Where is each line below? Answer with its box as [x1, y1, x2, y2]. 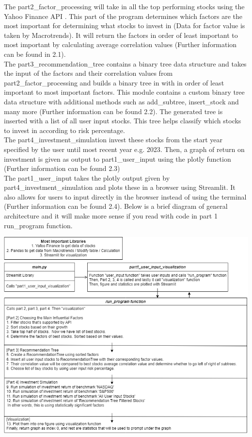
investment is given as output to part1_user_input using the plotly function [4, 153, 231, 164]
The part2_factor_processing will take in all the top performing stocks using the [4, 1, 245, 11]
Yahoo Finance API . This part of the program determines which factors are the [4, 11, 243, 21]
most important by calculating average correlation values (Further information [4, 39, 237, 50]
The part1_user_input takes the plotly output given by [4, 172, 170, 183]
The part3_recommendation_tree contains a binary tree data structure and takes [4, 58, 247, 68]
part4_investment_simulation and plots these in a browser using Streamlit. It [4, 182, 236, 192]
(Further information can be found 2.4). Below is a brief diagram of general [4, 201, 228, 211]
